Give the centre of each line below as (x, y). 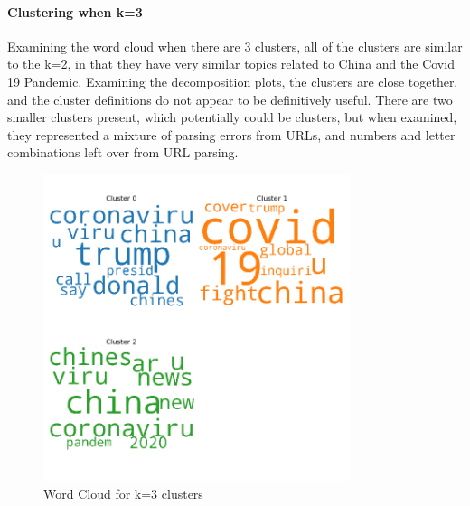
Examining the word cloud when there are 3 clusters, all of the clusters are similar (235, 46)
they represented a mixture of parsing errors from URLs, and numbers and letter (231, 134)
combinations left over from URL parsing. (123, 152)
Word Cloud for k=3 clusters (123, 493)
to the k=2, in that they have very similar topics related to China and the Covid (231, 64)
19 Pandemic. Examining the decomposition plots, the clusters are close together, (233, 81)
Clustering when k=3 (75, 11)
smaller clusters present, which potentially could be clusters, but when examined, (232, 117)
